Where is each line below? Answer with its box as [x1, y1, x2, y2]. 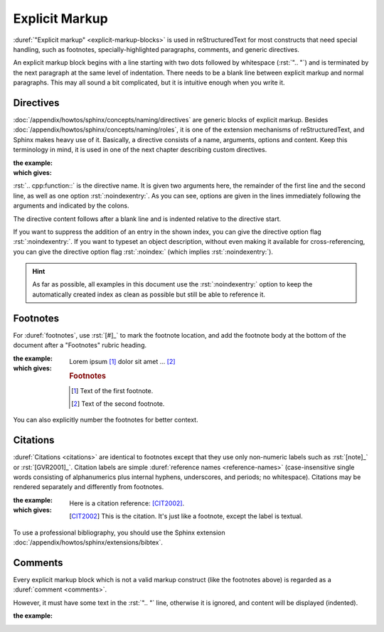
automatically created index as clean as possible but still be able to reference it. [32, 290, 266, 299]
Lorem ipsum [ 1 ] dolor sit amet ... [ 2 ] [69, 357, 176, 365]
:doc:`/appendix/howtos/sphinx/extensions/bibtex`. [13, 538, 163, 547]
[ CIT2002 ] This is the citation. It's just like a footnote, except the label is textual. [69, 512, 303, 520]
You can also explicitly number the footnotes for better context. [13, 416, 198, 424]
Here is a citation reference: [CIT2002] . [69, 498, 185, 508]
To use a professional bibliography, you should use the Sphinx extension [13, 528, 225, 537]
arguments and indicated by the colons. [13, 201, 129, 210]
